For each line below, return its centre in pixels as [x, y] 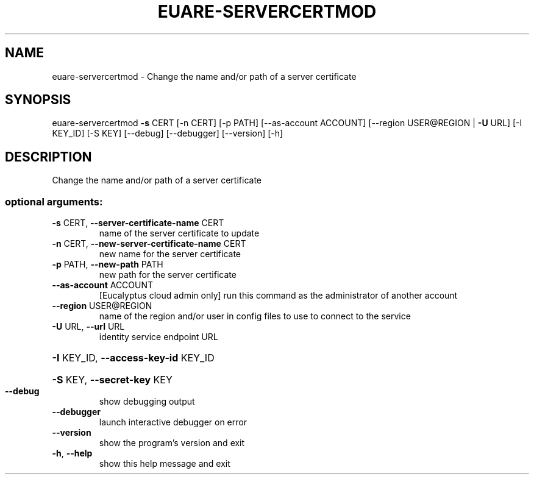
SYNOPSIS [38, 100]
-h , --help [72, 453]
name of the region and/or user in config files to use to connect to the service [255, 316]
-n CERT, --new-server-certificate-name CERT [149, 244]
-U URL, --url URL [88, 327]
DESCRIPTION [48, 157]
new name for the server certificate [170, 254]
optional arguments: [54, 201]
